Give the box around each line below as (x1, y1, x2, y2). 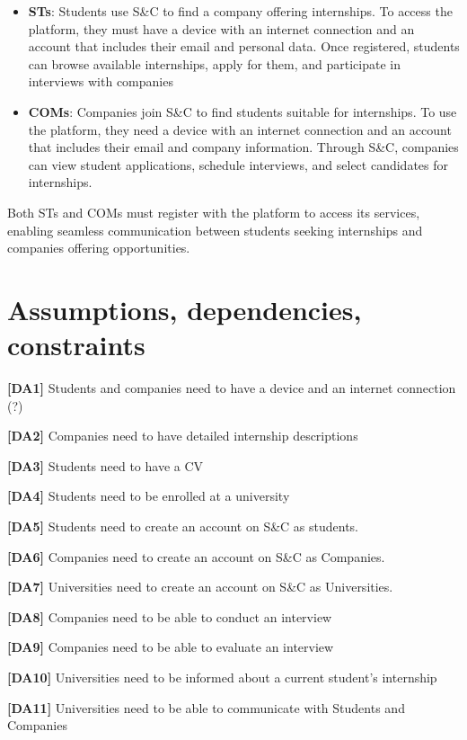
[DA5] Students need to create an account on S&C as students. (7, 517, 358, 535)
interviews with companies (28, 72, 173, 91)
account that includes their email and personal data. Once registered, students (28, 37, 460, 56)
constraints (7, 326, 145, 363)
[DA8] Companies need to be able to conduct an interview (7, 607, 332, 626)
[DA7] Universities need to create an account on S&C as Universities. (7, 577, 393, 596)
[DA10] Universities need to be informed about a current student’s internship (7, 667, 437, 686)
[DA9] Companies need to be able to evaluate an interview (7, 637, 334, 656)
